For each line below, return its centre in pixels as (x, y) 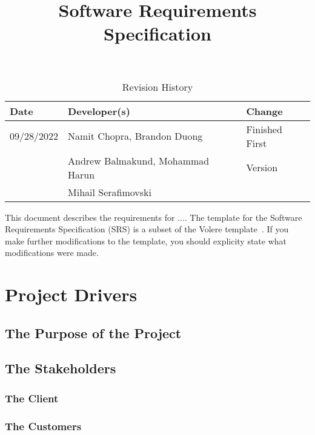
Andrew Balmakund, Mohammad (139, 160)
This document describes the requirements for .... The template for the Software (154, 217)
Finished (264, 129)
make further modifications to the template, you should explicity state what (146, 240)
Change (264, 111)
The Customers (43, 426)
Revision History (157, 87)
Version (262, 168)
